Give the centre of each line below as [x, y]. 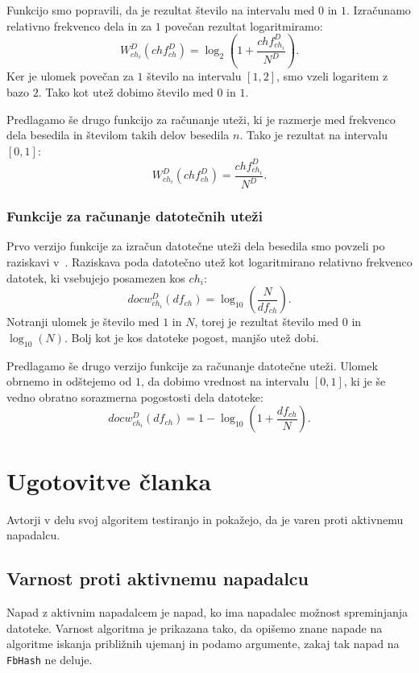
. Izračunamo [379, 10]
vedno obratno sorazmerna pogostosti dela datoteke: [135, 396]
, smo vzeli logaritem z [332, 76]
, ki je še [365, 381]
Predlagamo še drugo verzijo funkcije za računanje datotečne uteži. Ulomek [192, 365]
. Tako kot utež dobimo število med [126, 91]
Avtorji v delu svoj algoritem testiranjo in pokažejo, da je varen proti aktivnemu [205, 519]
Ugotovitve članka [109, 480]
